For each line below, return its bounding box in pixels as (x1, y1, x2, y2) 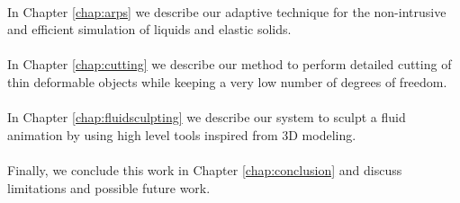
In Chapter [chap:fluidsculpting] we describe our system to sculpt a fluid (7, 108, 406, 127)
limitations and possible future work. (7, 178, 211, 197)
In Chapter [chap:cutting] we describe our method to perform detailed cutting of (7, 55, 452, 74)
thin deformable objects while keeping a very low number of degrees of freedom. (7, 72, 447, 91)
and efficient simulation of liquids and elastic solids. (7, 20, 292, 39)
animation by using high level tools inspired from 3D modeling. (7, 125, 356, 144)
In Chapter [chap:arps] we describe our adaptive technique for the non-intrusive (7, 2, 446, 21)
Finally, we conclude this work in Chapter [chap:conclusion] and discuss (7, 160, 402, 179)
